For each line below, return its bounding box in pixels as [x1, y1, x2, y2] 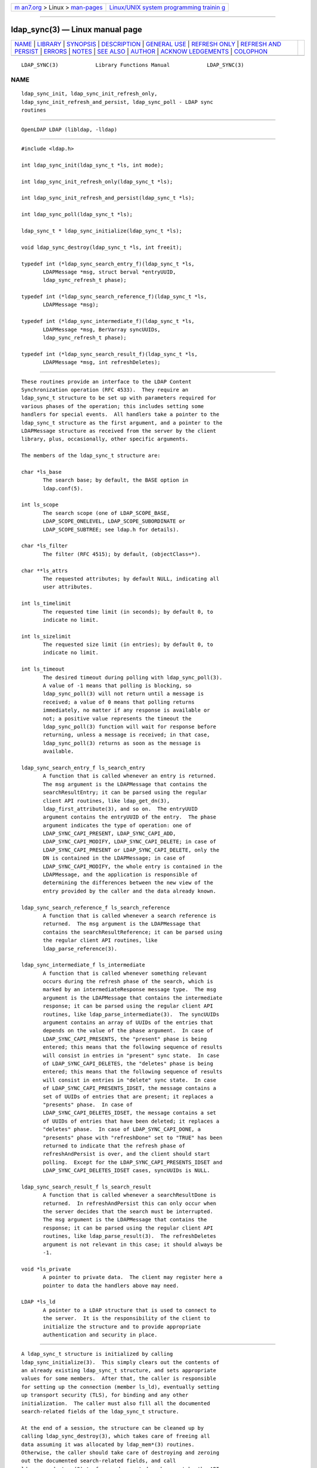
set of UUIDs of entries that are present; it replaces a [43, 1093, 214, 1100]
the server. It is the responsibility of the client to [43, 1315, 211, 1322]
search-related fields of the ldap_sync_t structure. [21, 1408, 179, 1415]
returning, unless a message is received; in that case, [43, 732, 211, 738]
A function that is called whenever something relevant [43, 969, 207, 977]
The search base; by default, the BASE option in [43, 477, 189, 484]
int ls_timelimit [21, 600, 71, 607]
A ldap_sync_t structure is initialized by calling [21, 1351, 173, 1358]
